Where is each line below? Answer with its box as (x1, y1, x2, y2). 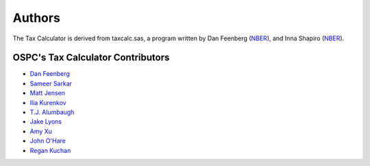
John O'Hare (29, 137, 66, 145)
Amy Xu (29, 127, 53, 135)
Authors (12, 10, 61, 25)
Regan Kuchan (29, 146, 71, 154)
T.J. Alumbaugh (29, 108, 75, 116)
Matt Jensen (29, 89, 65, 97)
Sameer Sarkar (29, 79, 72, 87)
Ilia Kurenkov (29, 98, 66, 107)
